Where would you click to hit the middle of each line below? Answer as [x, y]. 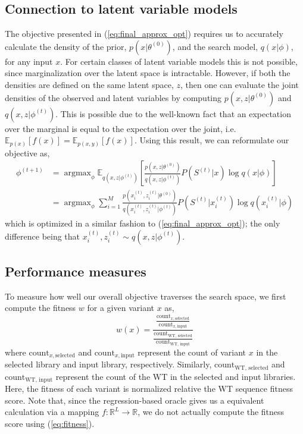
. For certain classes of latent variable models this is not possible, [179, 61]
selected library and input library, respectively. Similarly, [108, 364]
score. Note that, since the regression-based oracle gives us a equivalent [135, 400]
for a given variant [121, 308]
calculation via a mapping [52, 412]
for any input [29, 61]
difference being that [43, 236]
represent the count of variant [192, 352]
